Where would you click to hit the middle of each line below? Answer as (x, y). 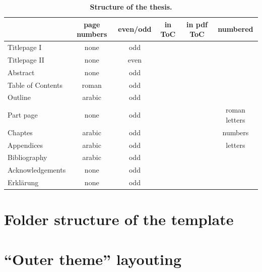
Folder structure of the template (119, 219)
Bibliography (27, 157)
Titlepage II (26, 59)
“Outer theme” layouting (93, 259)
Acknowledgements (37, 170)
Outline (19, 97)
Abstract (21, 72)
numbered (236, 29)
